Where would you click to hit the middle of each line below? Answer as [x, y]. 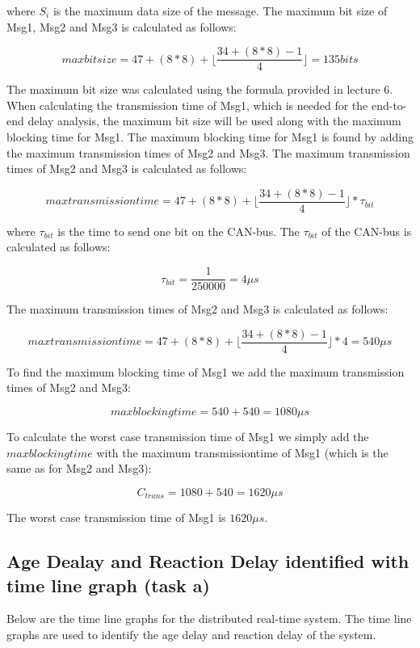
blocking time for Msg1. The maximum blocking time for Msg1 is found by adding [210, 137]
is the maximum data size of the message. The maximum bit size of [220, 11]
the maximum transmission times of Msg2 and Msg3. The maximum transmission [208, 152]
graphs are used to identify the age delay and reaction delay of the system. [191, 634]
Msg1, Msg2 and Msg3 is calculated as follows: [122, 26]
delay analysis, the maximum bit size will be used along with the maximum [214, 121]
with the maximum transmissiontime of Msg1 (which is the [242, 452]
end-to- [389, 105]
